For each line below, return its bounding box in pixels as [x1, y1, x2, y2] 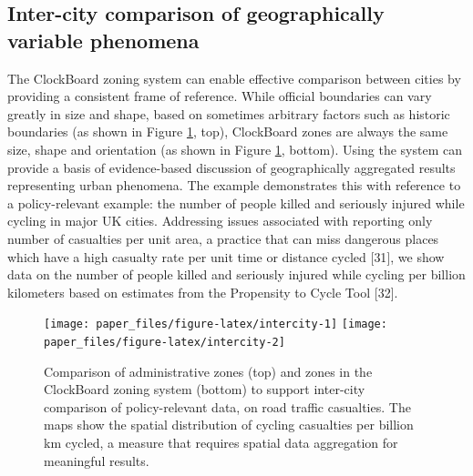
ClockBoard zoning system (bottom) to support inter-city [44, 380, 365, 399]
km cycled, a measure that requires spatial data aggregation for [44, 433, 398, 451]
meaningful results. [44, 451, 149, 470]
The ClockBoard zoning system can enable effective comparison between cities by [7, 68, 461, 87]
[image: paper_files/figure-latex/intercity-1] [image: [44, 318, 387, 331]
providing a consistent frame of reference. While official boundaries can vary [7, 86, 432, 106]
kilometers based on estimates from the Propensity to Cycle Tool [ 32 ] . [7, 282, 398, 301]
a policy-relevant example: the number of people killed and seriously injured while [7, 193, 465, 212]
